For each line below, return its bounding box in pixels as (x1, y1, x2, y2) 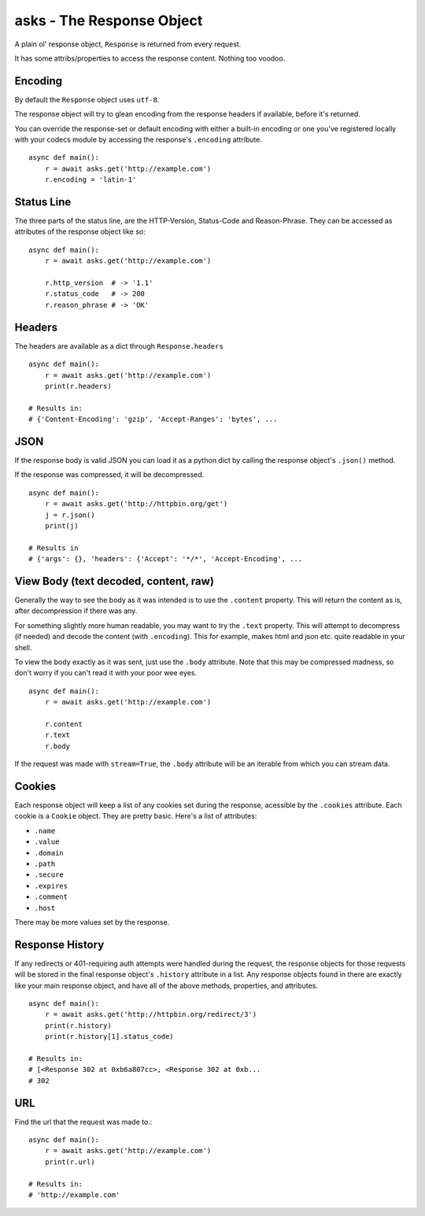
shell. (14, 642, 32, 652)
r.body (44, 741, 71, 751)
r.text (44, 730, 71, 740)
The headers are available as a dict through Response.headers (14, 341, 224, 350)
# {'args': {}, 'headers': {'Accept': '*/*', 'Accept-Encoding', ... (28, 555, 303, 564)
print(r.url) (44, 1157, 95, 1166)
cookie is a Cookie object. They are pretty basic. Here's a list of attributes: (14, 811, 257, 821)
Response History (14, 937, 105, 952)
